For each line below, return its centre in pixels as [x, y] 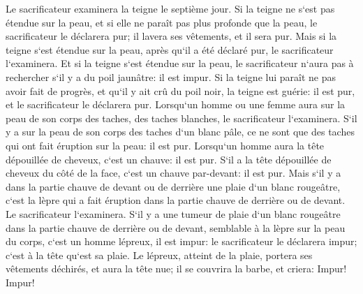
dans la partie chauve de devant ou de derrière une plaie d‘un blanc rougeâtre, [173, 186]
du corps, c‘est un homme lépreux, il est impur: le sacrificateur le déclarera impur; [181, 241]
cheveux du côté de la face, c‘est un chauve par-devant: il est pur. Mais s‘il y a [173, 173]
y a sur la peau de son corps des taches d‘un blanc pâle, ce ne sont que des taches [180, 132]
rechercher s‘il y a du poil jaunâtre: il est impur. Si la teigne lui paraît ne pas [171, 76]
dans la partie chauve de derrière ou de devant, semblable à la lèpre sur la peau [176, 227]
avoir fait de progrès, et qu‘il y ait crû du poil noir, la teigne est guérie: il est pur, [180, 90]
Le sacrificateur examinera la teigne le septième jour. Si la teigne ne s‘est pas [170, 8]
